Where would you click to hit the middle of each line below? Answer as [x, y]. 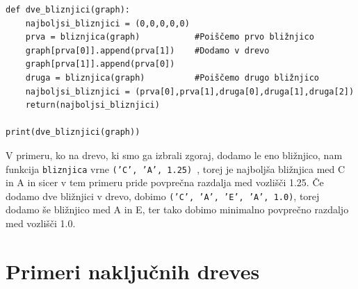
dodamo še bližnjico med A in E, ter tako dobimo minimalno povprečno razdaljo [177, 209]
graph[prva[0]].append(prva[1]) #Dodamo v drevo [147, 50]
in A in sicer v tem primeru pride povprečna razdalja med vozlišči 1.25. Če [165, 182]
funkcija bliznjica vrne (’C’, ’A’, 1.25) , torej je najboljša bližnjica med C [176, 168]
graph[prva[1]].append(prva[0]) [100, 64]
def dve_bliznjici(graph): [68, 10]
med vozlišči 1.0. [41, 223]
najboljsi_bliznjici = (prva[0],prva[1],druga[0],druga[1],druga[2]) [190, 91]
